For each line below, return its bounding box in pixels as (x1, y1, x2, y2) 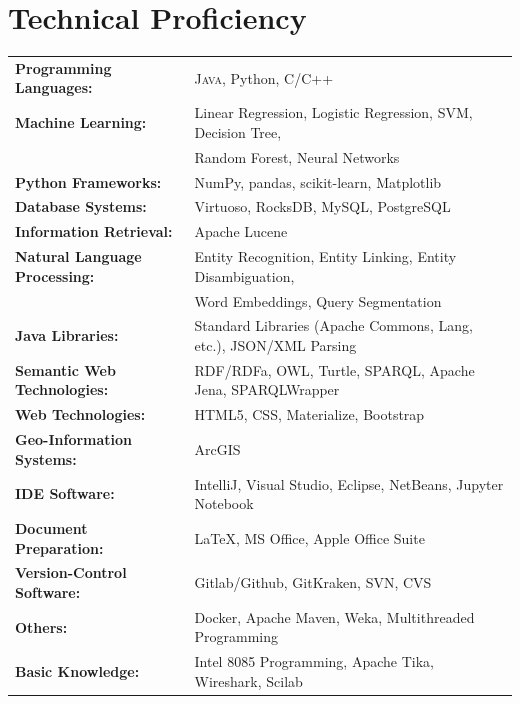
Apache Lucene (194, 221, 288, 242)
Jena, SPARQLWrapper (194, 379, 340, 400)
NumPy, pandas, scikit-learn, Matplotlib (194, 171, 442, 192)
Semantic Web (15, 359, 116, 380)
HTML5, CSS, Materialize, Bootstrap (194, 404, 425, 425)
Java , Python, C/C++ (194, 67, 334, 88)
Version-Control (15, 562, 127, 583)
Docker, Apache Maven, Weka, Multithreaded (194, 606, 475, 627)
